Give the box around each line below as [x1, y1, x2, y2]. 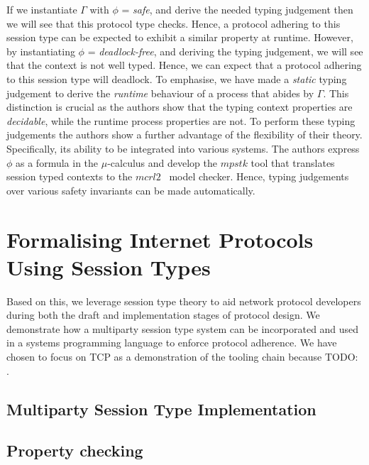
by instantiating [6, 43, 75, 58]
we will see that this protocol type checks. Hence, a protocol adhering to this [6, 16, 341, 31]
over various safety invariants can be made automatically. [6, 182, 255, 197]
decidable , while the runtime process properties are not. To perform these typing [6, 113, 356, 128]
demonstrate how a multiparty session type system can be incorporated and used [6, 321, 359, 336]
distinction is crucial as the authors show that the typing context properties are [6, 99, 353, 114]
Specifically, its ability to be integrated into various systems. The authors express [6, 141, 360, 155]
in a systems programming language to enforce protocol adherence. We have [6, 335, 337, 350]
